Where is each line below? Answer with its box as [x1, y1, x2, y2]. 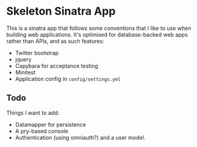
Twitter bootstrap [15, 49, 59, 56]
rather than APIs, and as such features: [6, 37, 105, 45]
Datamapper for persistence [15, 121, 87, 128]
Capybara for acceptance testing [15, 62, 99, 70]
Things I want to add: [6, 109, 60, 117]
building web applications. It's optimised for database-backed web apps [6, 30, 188, 38]
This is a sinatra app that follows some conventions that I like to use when [6, 24, 192, 32]
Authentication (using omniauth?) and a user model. [15, 134, 146, 141]
